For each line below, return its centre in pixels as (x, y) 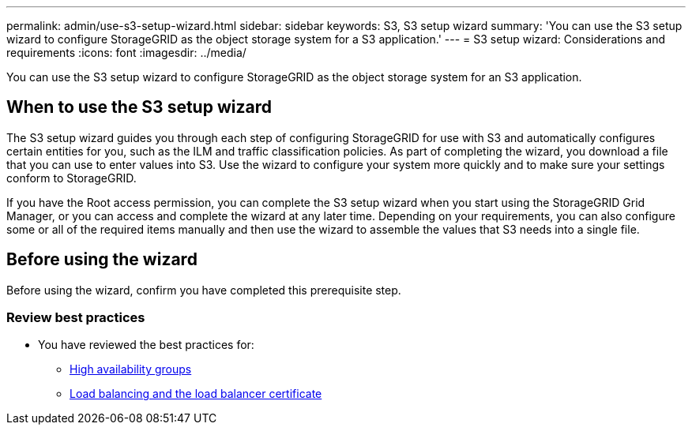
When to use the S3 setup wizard (139, 107)
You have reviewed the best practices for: (146, 345)
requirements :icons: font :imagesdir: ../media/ (126, 52)
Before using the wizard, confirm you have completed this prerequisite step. (204, 290)
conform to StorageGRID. (71, 178)
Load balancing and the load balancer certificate (196, 394)
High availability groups (131, 369)
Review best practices (76, 318)
